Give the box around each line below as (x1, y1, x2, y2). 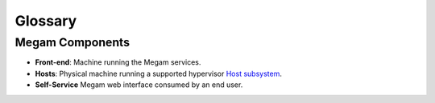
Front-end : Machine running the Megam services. (35, 57, 201, 67)
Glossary (14, 12, 77, 30)
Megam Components (14, 35, 130, 50)
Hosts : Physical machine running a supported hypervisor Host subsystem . (35, 69, 282, 78)
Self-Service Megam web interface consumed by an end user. (35, 80, 243, 89)
